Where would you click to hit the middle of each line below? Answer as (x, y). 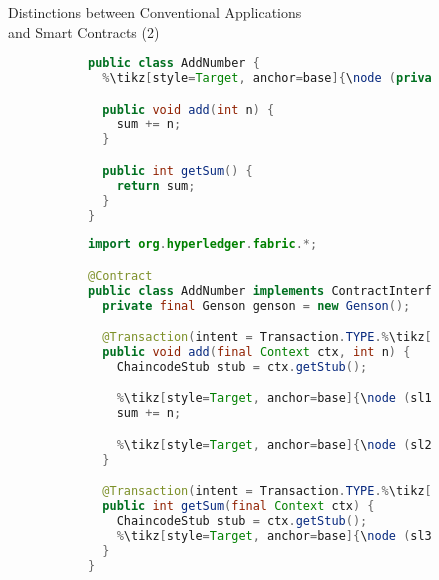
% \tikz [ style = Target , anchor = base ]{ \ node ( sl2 (274, 444)
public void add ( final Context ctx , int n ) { (256, 352)
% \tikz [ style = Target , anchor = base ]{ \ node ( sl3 (274, 535)
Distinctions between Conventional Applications (155, 12)
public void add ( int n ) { (188, 109)
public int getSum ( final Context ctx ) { (238, 506)
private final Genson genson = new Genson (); (256, 305)
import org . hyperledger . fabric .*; (203, 244)
